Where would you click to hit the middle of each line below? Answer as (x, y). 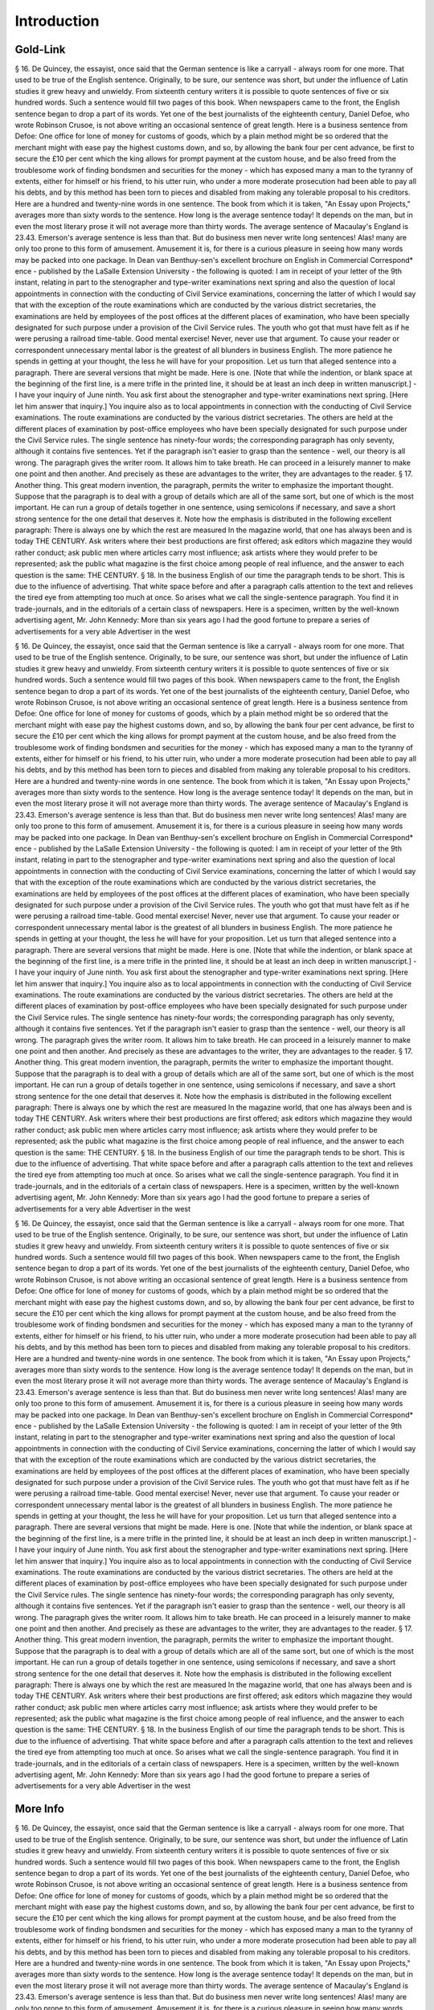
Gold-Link (40, 49)
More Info (39, 1809)
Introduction (57, 21)
